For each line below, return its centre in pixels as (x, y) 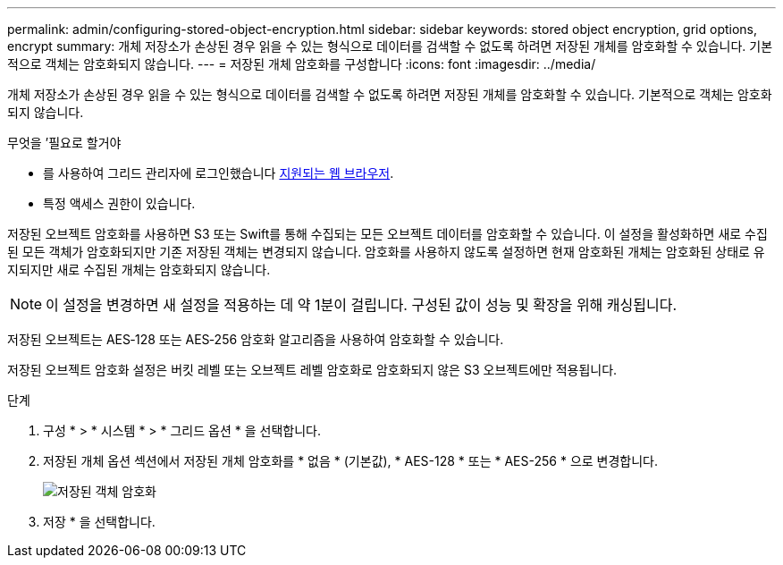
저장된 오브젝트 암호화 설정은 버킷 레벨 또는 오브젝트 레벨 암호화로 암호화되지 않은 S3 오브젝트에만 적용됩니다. (312, 370)
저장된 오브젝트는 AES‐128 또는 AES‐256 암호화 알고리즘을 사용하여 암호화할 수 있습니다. (256, 339)
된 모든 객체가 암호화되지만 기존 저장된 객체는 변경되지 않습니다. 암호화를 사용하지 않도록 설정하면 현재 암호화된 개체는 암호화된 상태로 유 (386, 252)
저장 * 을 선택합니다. (99, 522)
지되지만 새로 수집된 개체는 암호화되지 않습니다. (139, 270)
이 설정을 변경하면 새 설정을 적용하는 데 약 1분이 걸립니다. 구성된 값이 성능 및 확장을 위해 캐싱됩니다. (362, 305)
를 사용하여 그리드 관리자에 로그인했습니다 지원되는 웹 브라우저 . (219, 173)
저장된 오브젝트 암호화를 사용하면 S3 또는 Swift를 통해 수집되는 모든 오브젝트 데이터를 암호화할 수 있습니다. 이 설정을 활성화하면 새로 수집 (387, 234)
